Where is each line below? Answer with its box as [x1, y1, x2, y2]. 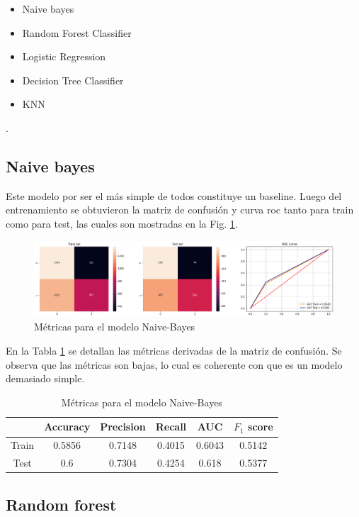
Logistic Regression [22, 49, 106, 64]
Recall [155, 419, 187, 434]
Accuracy [44, 419, 91, 434]
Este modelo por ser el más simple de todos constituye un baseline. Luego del [6, 188, 342, 203]
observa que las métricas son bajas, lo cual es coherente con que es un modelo [6, 357, 343, 372]
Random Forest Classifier [22, 25, 132, 40]
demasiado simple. [6, 371, 85, 386]
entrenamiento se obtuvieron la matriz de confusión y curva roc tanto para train [6, 202, 354, 217]
